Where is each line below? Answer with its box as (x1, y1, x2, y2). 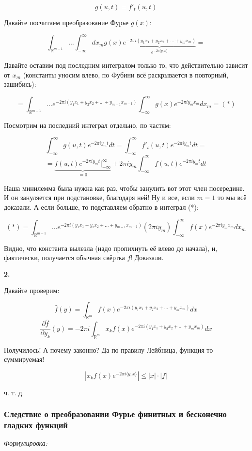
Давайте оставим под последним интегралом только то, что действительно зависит (4, 60, 248, 70)
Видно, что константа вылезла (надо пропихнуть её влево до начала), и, (4, 243, 218, 253)
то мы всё (217, 192, 247, 202)
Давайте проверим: (4, 285, 60, 295)
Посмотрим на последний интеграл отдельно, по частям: (4, 120, 171, 130)
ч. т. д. (4, 387, 24, 397)
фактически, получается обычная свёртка (4, 252, 125, 263)
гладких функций (4, 419, 68, 431)
